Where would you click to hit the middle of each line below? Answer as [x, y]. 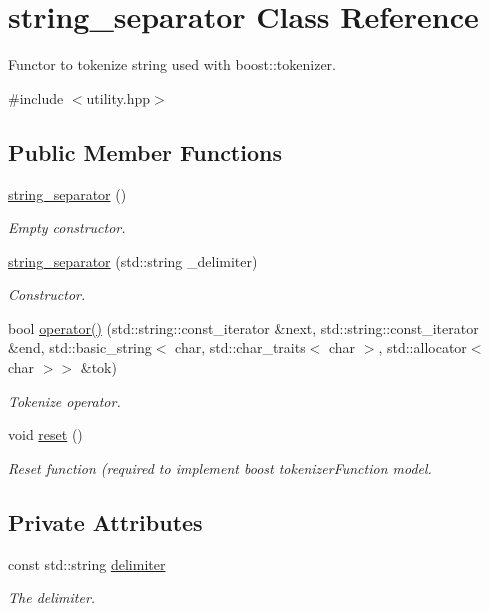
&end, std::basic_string [80, 347]
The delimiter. [52, 597]
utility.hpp [118, 97]
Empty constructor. [67, 227]
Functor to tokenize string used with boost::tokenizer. [172, 64]
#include [36, 97]
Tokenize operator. [64, 400]
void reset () [45, 434]
